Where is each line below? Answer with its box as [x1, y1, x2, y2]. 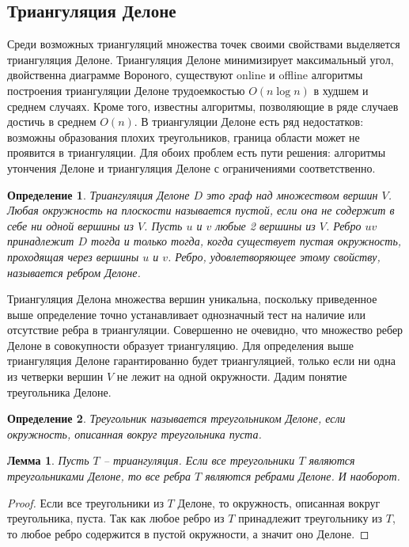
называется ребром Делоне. [7, 264, 141, 280]
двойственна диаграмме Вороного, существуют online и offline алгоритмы [7, 66, 363, 83]
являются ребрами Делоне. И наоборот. [205, 468, 400, 484]
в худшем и [313, 82, 369, 98]
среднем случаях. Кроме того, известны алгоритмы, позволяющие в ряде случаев [7, 97, 399, 114]
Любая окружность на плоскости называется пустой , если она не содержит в [7, 202, 395, 218]
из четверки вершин [7, 368, 104, 385]
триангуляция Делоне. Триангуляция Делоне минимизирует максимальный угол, [7, 51, 394, 67]
